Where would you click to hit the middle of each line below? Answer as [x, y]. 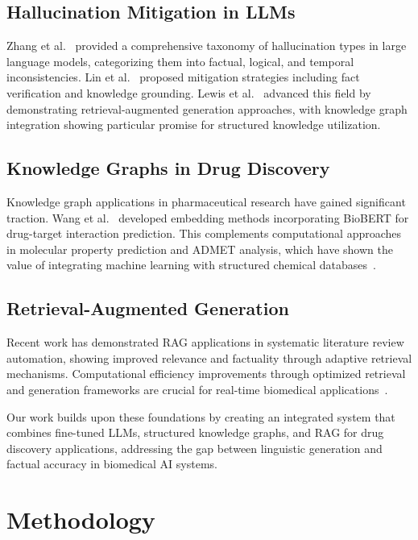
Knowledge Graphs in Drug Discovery [168, 168]
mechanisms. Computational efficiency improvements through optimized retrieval [206, 374]
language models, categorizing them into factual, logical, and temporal [180, 61]
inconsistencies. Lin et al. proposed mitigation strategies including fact [183, 77]
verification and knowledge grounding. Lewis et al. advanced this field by [189, 92]
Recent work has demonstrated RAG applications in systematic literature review [205, 342]
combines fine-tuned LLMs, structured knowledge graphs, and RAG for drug [195, 432]
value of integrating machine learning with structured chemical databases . [191, 265]
